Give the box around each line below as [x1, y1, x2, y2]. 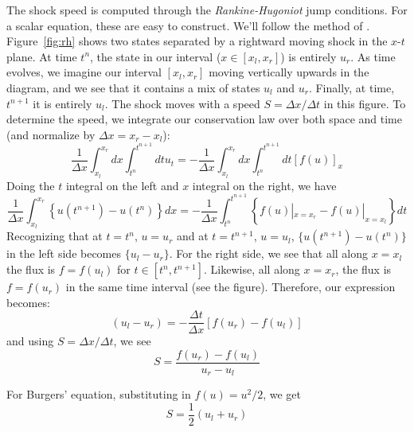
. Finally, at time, [308, 79, 395, 95]
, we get [263, 386, 301, 403]
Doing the [6, 177, 55, 193]
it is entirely [33, 95, 92, 111]
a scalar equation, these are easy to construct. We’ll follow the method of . [6, 17, 370, 33]
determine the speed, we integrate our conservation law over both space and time [6, 111, 402, 127]
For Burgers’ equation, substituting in [6, 386, 191, 403]
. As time [350, 48, 396, 64]
